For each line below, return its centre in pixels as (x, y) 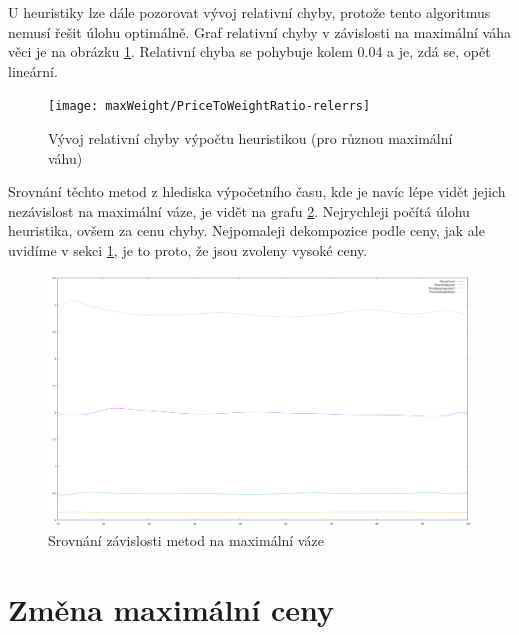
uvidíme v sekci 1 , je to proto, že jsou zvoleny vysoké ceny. (188, 250)
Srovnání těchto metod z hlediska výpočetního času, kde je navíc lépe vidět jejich (257, 191)
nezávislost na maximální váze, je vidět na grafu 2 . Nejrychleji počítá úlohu (239, 210)
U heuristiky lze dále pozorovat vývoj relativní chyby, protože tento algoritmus (249, 12)
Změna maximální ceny (171, 609)
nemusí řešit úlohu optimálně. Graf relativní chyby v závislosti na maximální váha (259, 31)
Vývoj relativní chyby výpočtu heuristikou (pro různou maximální (250, 138)
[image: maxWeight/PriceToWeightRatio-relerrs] (209, 106)
